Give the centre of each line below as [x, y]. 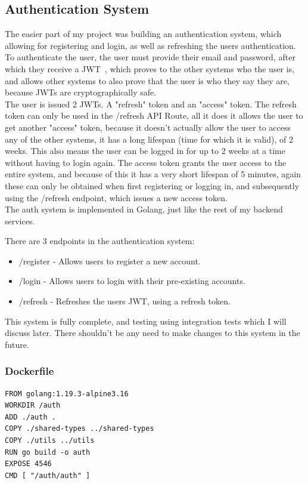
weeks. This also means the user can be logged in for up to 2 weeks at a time [145, 151]
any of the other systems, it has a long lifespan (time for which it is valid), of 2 [149, 139]
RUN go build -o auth [48, 452]
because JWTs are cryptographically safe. [81, 92]
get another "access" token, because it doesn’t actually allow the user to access [148, 127]
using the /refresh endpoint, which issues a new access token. [116, 197]
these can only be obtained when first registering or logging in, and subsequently [152, 185]
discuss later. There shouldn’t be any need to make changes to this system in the [153, 333]
